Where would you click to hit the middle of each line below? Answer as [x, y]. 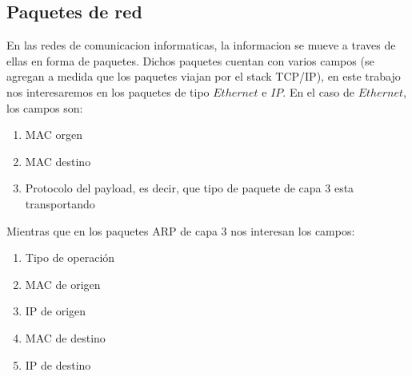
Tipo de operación [70, 257]
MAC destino [58, 161]
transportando [60, 203]
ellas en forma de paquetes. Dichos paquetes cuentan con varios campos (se [190, 60]
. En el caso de [319, 91]
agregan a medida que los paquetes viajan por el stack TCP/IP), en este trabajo [204, 76]
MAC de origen [63, 284]
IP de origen [56, 311]
